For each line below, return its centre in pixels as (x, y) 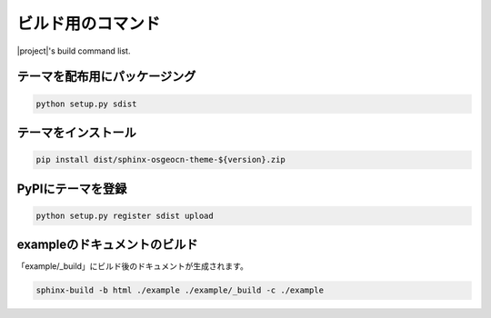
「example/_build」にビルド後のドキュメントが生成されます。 (133, 266)
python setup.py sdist (86, 104)
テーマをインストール (76, 132)
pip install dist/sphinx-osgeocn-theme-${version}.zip (160, 160)
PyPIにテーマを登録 (72, 189)
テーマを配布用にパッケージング (106, 77)
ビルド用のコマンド (89, 24)
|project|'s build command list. (74, 51)
